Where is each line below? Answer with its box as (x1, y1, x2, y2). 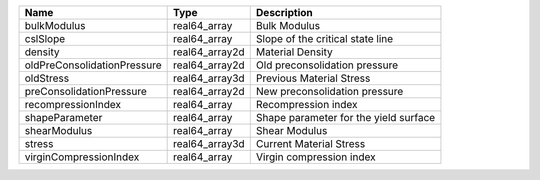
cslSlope (24, 32, 66, 45)
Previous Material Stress (255, 71, 371, 85)
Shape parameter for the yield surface (255, 111, 436, 124)
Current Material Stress (255, 137, 366, 150)
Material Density (255, 45, 334, 59)
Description (255, 6, 314, 19)
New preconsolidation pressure (255, 85, 404, 98)
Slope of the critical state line (255, 32, 394, 45)
